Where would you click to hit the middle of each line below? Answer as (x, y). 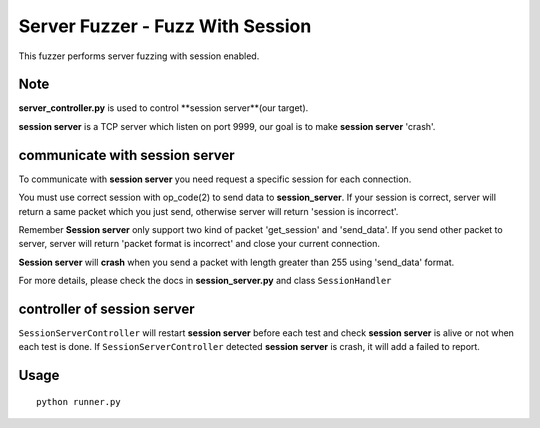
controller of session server (106, 308)
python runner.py (78, 401)
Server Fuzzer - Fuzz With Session (165, 26)
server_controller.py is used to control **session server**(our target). (163, 108)
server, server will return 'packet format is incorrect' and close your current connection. (199, 244)
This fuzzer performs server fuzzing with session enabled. (139, 56)
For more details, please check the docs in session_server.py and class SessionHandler (205, 281)
